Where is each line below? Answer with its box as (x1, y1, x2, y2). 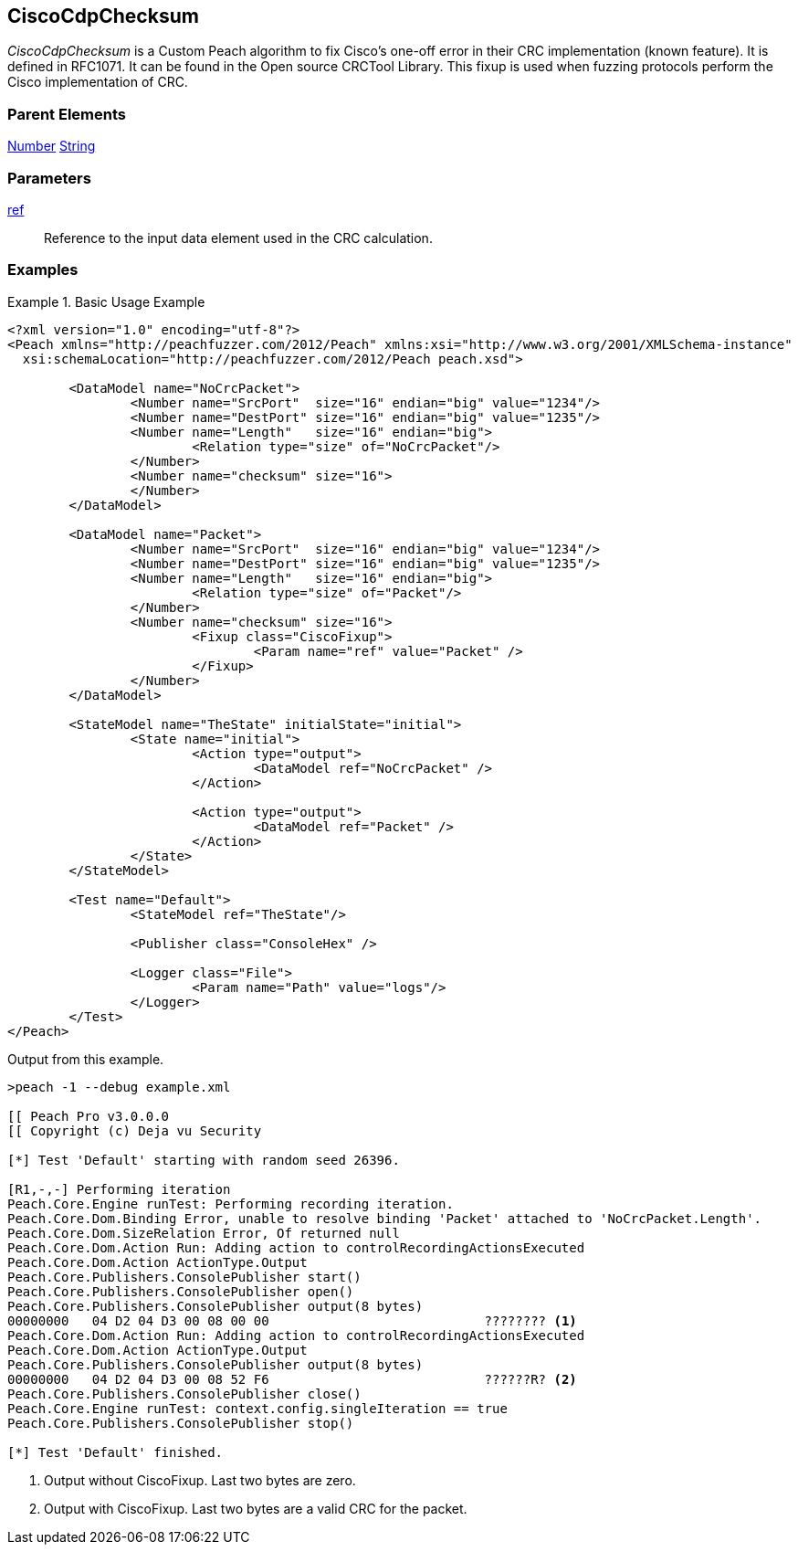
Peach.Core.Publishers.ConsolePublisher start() (7, 1269, 362, 1284)
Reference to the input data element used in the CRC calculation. (44, 229, 433, 246)
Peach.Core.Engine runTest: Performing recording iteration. (7, 1196, 454, 1211)
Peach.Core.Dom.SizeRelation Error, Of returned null (7, 1225, 400, 1241)
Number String (7, 138, 96, 154)
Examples (7, 260, 79, 280)
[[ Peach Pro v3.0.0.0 (7, 1108, 170, 1124)
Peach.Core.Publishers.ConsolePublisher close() (7, 1386, 362, 1401)
